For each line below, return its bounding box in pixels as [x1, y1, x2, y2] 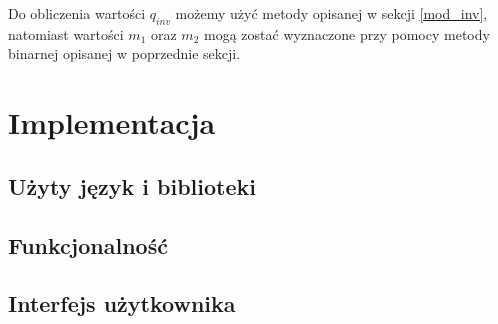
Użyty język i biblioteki [8, 170, 256, 201]
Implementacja [8, 102, 216, 143]
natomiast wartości [8, 23, 124, 44]
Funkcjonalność [8, 229, 168, 260]
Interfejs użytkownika [8, 288, 236, 319]
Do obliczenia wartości [8, 3, 146, 23]
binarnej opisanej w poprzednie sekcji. [8, 43, 241, 64]
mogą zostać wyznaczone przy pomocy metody [204, 23, 490, 44]
